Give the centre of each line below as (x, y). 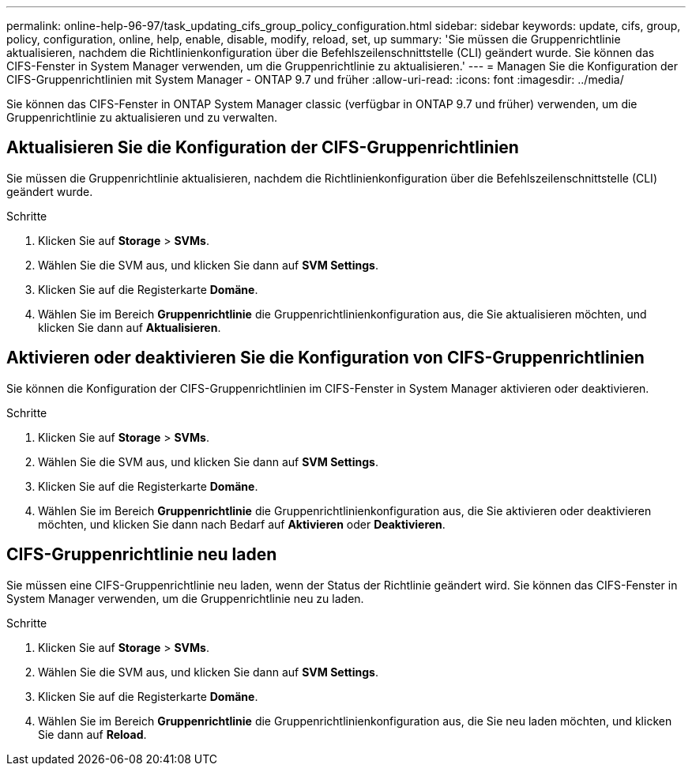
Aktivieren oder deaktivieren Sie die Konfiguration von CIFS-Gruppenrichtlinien (325, 358)
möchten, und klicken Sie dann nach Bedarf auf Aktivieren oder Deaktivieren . (242, 524)
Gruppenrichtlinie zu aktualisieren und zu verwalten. (142, 117)
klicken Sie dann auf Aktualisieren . (130, 327)
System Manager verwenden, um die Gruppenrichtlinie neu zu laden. (185, 598)
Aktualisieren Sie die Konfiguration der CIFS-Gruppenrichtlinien (263, 148)
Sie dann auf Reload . (92, 734)
